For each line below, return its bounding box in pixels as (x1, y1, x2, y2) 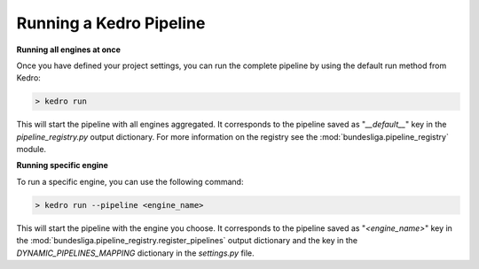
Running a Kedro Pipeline (16, 13, 206, 33)
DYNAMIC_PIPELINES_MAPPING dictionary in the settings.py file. (16, 248, 255, 258)
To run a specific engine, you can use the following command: (16, 176, 244, 187)
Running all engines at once (16, 44, 122, 55)
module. (16, 144, 47, 155)
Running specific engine (16, 160, 108, 171)
